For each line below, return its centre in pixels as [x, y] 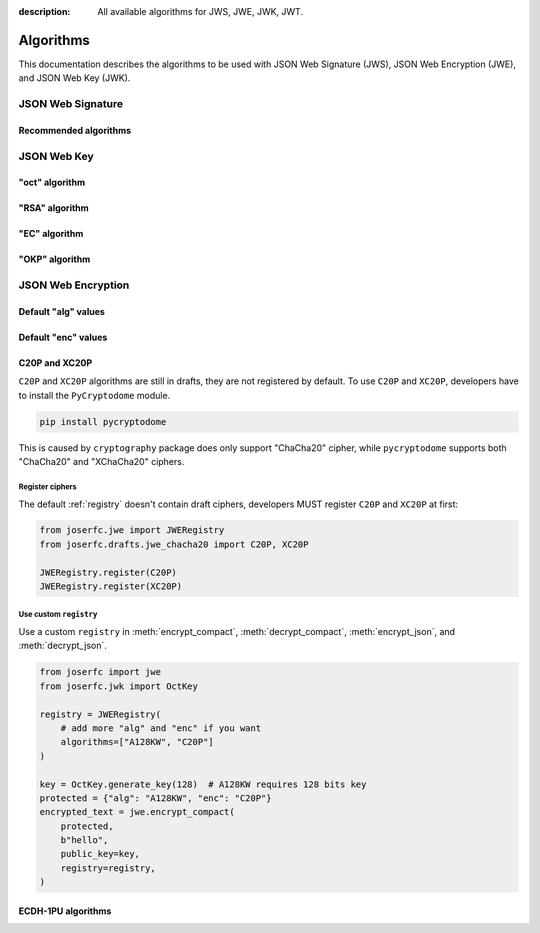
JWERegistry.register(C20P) [108, 572]
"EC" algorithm [51, 234]
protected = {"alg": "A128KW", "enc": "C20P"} [155, 798]
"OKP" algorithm [54, 259]
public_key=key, [100, 854]
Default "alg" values [61, 311]
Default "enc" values [63, 337]
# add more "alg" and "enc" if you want [161, 728]
